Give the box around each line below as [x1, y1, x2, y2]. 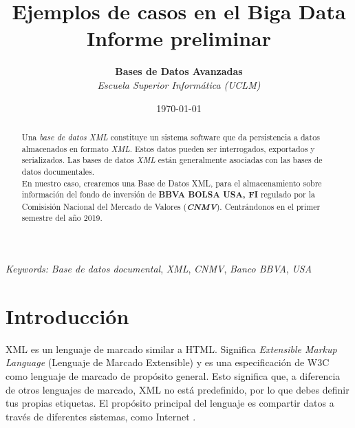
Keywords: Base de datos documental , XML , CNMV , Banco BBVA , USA [6, 261, 312, 276]
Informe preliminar [87, 24, 271, 52]
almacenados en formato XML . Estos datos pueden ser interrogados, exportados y [21, 142, 315, 154]
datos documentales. [21, 165, 94, 177]
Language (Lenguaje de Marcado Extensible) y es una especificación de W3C [6, 355, 330, 370]
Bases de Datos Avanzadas [115, 64, 243, 78]
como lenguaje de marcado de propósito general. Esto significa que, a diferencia [6, 369, 341, 383]
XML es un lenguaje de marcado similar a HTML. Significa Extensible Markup [6, 341, 337, 356]
